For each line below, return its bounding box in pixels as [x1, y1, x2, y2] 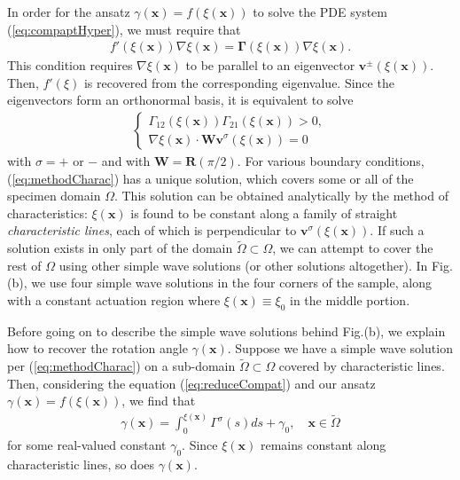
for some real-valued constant [7, 436, 167, 454]
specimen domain [7, 186, 101, 205]
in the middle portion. [290, 291, 410, 309]
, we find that [121, 391, 196, 410]
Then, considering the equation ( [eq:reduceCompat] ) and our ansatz [7, 374, 376, 392]
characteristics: [7, 203, 88, 222]
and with [101, 152, 151, 170]
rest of [7, 256, 42, 274]
